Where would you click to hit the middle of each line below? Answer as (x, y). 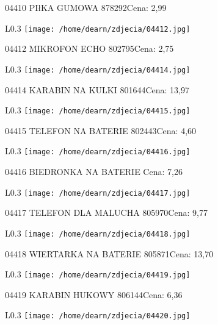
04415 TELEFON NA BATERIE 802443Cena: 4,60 (101, 130)
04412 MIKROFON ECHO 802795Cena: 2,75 (89, 48)
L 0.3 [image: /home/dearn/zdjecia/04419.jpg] (98, 274)
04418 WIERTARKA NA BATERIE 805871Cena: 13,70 (109, 253)
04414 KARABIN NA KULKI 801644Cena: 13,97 (97, 89)
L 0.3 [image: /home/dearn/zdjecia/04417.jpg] (98, 192)
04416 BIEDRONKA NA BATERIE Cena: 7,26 (94, 171)
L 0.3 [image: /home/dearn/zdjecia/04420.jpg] (98, 315)
